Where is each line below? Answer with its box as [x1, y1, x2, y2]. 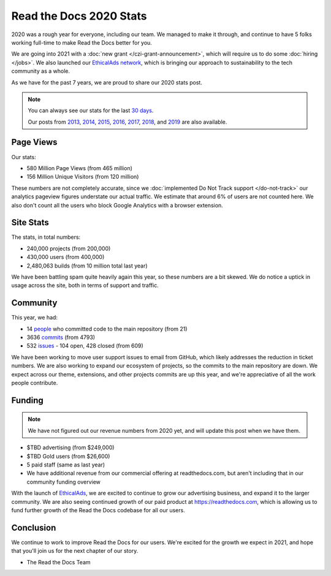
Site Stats [11, 217, 49, 228]
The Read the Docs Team [26, 558, 91, 566]
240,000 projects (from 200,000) [26, 245, 111, 252]
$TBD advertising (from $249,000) [26, 444, 115, 451]
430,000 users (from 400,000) [26, 253, 105, 261]
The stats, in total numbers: [11, 233, 81, 241]
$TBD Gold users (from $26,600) [26, 452, 110, 460]
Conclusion [11, 522, 56, 533]
